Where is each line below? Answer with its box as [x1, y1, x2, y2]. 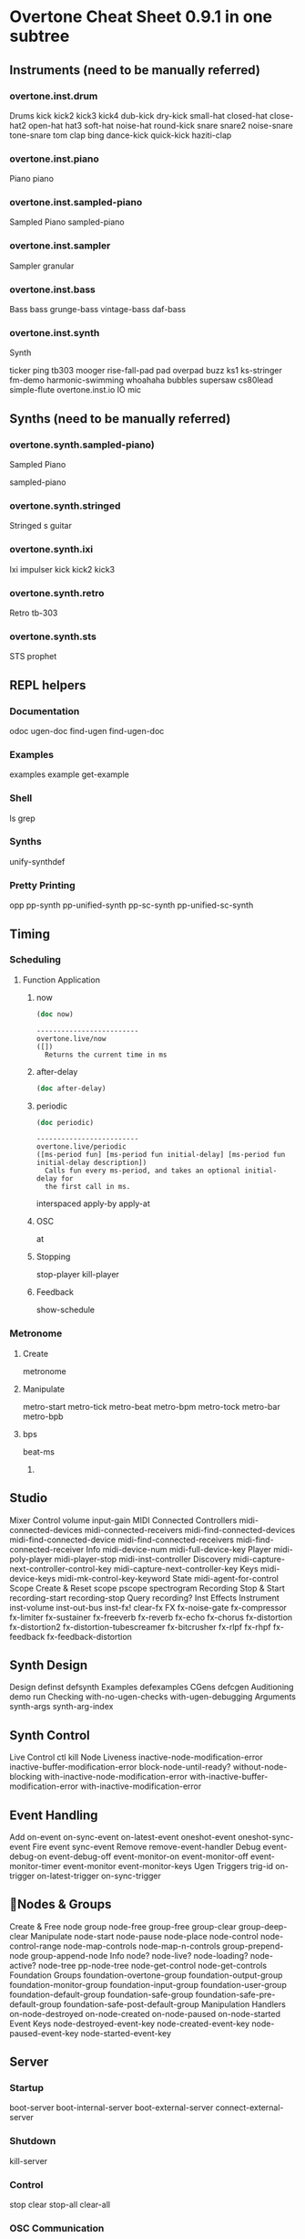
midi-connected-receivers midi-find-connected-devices [84, 1524, 296, 1535]
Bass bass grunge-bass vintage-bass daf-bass [9, 304, 187, 315]
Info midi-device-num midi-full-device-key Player [86, 1543, 271, 1554]
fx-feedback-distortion [46, 1631, 132, 1642]
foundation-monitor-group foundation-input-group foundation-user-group [9, 1979, 287, 1990]
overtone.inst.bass [9, 283, 96, 296]
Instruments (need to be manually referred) [9, 62, 261, 78]
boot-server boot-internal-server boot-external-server [9, 2102, 214, 2113]
